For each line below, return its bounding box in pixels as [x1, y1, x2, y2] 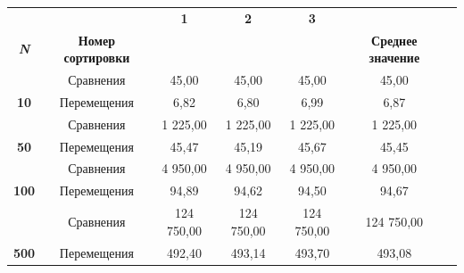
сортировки [63, 48, 130, 67]
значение [369, 48, 420, 67]
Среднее [371, 30, 418, 49]
